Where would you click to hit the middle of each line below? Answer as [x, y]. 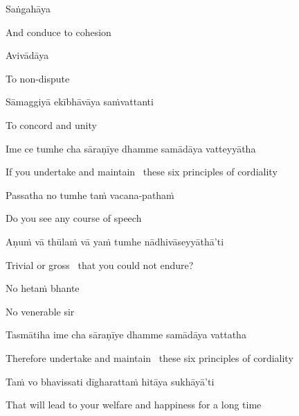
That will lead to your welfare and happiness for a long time [134, 405]
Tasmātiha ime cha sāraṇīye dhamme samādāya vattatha [126, 335]
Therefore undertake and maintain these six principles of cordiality [149, 357]
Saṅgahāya [28, 8]
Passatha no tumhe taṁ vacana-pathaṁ [90, 194]
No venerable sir [40, 311]
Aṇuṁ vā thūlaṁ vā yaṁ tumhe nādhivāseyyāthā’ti [115, 241]
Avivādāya [27, 55]
